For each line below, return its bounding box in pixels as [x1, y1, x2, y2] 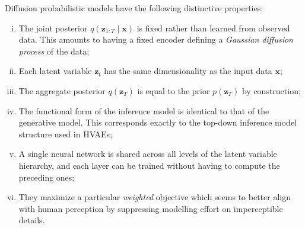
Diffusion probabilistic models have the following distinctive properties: [5, 2, 263, 14]
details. [18, 214, 45, 226]
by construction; [242, 84, 301, 97]
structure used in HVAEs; [18, 127, 113, 140]
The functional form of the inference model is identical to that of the [18, 104, 269, 117]
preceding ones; [18, 171, 75, 183]
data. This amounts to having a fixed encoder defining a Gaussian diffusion [18, 33, 293, 46]
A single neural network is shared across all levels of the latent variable [18, 147, 277, 160]
